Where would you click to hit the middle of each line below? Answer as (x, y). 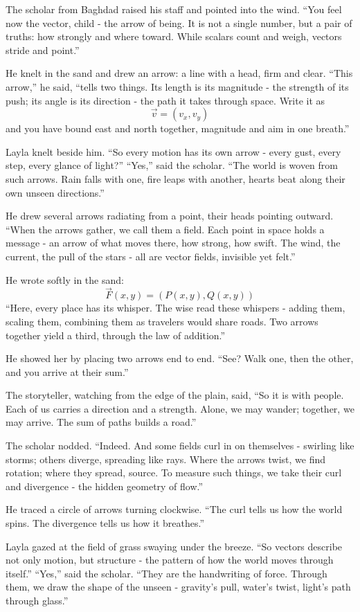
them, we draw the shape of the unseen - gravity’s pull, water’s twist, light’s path (178, 587)
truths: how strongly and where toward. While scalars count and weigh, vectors (174, 36)
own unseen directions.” (55, 192)
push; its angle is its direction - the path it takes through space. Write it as (165, 100)
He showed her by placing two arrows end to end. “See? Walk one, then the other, (180, 358)
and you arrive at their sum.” (67, 371)
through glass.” (37, 600)
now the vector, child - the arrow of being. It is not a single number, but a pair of (179, 22)
